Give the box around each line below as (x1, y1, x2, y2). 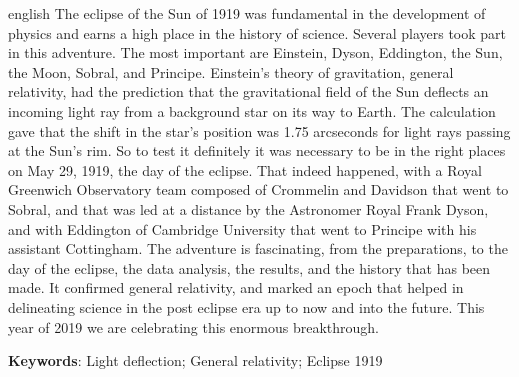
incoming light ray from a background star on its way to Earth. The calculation (8, 100, 496, 121)
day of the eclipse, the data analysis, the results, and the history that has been (8, 257, 491, 278)
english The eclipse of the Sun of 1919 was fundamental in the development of (8, 3, 486, 23)
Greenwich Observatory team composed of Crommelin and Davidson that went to (8, 179, 509, 200)
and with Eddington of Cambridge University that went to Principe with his (8, 218, 477, 239)
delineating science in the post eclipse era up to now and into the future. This (8, 296, 485, 317)
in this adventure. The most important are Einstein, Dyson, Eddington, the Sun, (8, 42, 503, 63)
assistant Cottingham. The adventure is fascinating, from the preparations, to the (8, 238, 508, 259)
